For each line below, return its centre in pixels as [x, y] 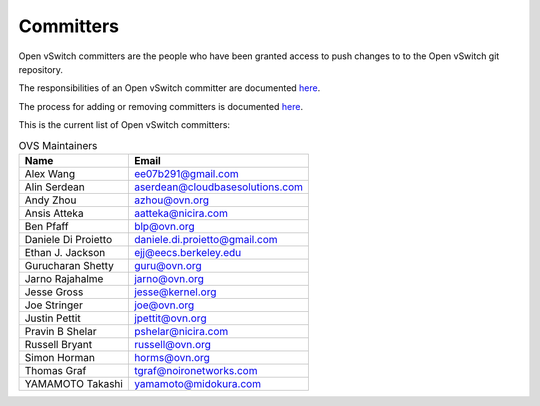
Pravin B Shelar [60, 331]
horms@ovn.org [171, 357]
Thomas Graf [55, 370]
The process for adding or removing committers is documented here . [161, 106]
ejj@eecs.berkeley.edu [187, 252]
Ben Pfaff [46, 226]
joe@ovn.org [164, 305]
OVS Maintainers [58, 145]
